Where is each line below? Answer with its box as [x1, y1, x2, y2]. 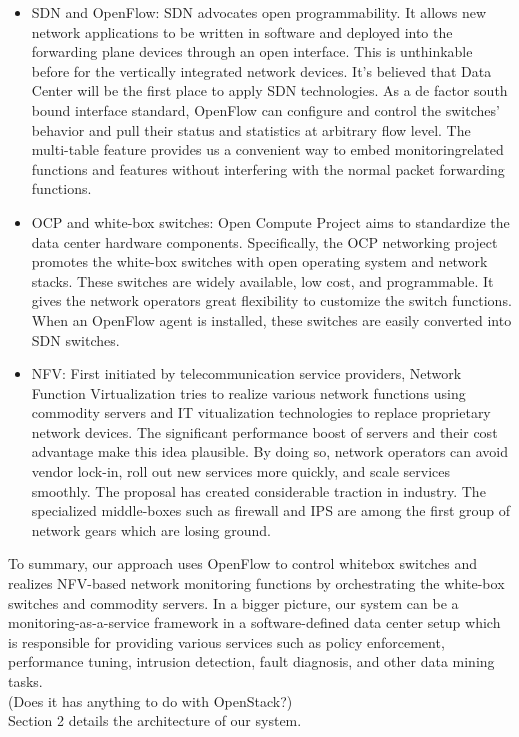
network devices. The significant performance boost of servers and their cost [31, 421, 498, 442]
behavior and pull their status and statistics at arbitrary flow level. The [31, 119, 471, 140]
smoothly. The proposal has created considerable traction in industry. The [31, 480, 486, 501]
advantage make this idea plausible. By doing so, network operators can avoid [31, 441, 509, 462]
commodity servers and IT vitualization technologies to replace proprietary [31, 402, 491, 423]
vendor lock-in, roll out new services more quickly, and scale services [31, 461, 451, 482]
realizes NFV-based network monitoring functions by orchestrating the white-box [8, 573, 505, 594]
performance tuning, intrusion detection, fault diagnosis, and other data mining [8, 651, 495, 672]
